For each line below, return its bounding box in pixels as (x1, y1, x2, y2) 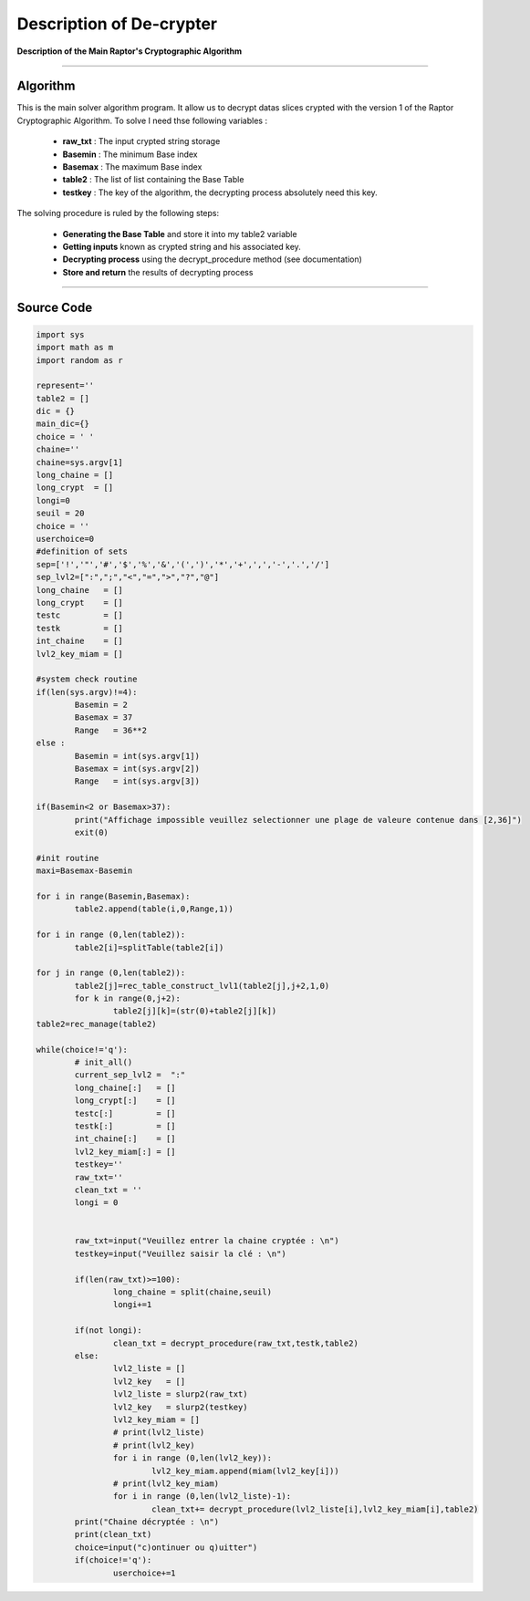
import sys (36, 329, 85, 339)
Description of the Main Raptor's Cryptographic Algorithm (16, 46, 242, 57)
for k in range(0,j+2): (74, 993, 182, 1003)
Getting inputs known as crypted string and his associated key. (62, 241, 301, 252)
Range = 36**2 (74, 725, 148, 735)
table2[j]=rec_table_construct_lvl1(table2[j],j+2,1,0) (74, 981, 330, 991)
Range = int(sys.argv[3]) (74, 776, 201, 786)
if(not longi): (74, 1326, 143, 1336)
